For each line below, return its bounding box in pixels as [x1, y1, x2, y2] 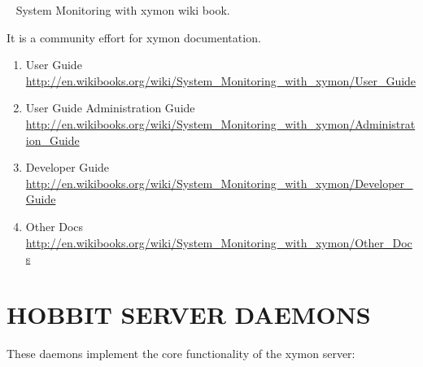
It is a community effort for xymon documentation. [7, 28, 261, 46]
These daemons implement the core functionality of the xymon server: [7, 344, 355, 361]
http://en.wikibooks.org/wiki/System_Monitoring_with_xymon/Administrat [25, 115, 416, 132]
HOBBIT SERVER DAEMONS [7, 297, 371, 330]
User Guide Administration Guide [25, 99, 195, 116]
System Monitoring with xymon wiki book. [15, 2, 230, 18]
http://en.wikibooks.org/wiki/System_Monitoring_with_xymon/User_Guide [25, 72, 416, 89]
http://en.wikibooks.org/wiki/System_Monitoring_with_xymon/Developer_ [25, 174, 413, 191]
